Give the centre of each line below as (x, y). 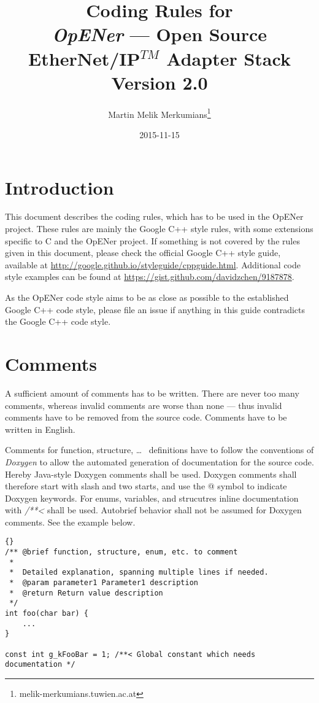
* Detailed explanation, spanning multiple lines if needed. (139, 573)
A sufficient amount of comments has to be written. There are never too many (152, 393)
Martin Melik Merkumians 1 (159, 113)
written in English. (40, 429)
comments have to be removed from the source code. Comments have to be (146, 417)
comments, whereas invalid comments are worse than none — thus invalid (144, 405)
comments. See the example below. (70, 522)
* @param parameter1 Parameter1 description (104, 583)
